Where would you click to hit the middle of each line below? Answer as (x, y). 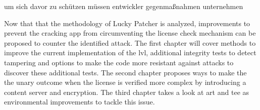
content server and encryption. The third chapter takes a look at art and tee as (127, 92)
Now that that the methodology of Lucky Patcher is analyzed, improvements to (127, 23)
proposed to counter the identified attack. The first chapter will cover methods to (130, 42)
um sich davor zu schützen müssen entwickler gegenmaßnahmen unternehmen (124, 6)
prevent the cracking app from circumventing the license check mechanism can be (130, 33)
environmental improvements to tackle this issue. (80, 102)
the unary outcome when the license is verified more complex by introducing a (125, 82)
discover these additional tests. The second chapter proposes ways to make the (125, 72)
